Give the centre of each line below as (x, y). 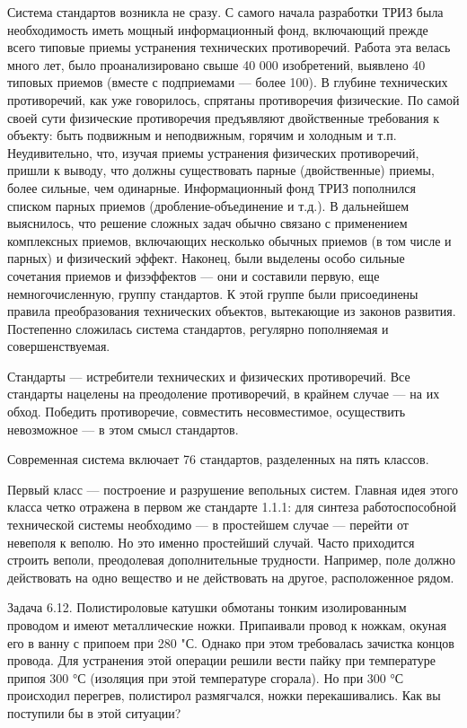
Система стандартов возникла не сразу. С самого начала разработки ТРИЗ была (225, 12)
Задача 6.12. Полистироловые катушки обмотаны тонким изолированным (207, 607)
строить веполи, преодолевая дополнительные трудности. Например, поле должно (231, 560)
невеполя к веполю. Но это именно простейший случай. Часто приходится (211, 542)
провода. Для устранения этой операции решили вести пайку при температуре (222, 660)
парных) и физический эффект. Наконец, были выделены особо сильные (206, 258)
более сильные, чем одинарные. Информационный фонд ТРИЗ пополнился (211, 187)
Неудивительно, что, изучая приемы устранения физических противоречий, (213, 152)
